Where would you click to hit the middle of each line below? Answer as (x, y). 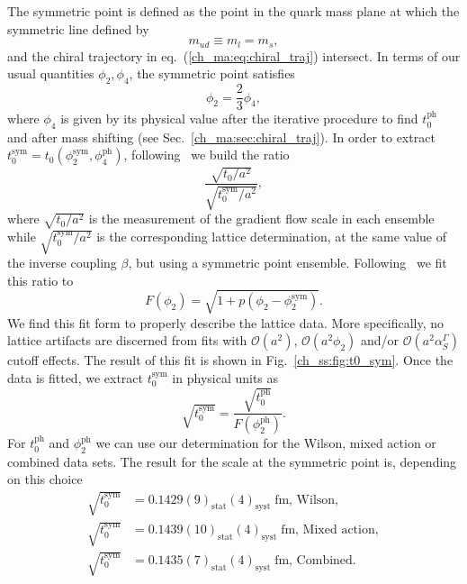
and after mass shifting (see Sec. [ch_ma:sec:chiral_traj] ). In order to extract (221, 137)
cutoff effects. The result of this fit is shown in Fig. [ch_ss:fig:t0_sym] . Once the (230, 360)
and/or (380, 340)
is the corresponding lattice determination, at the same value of (271, 237)
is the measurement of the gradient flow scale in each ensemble (261, 219)
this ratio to (40, 280)
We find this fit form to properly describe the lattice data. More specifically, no (226, 322)
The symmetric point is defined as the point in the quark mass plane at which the (233, 11)
